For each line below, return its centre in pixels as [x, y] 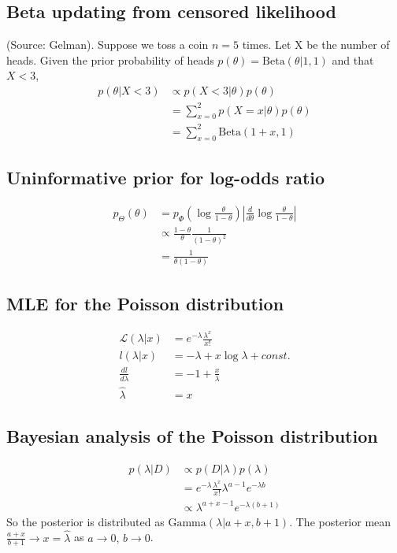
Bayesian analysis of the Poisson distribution [192, 436]
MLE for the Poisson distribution [145, 303]
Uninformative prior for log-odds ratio [166, 178]
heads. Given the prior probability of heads [110, 59]
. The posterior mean [340, 521]
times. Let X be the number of [316, 45]
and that [353, 59]
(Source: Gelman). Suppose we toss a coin [108, 45]
